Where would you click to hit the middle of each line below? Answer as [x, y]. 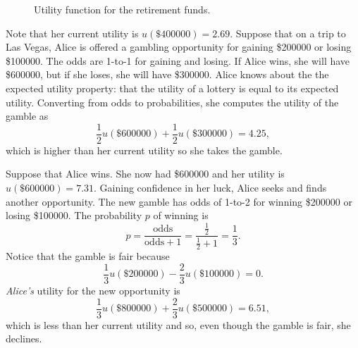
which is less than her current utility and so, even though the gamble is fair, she [178, 324]
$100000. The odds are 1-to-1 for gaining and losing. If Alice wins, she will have [178, 60]
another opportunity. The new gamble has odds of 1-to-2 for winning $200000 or [179, 201]
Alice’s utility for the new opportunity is [93, 290]
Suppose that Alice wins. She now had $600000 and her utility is [145, 174]
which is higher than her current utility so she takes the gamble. [144, 150]
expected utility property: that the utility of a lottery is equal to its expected [172, 88]
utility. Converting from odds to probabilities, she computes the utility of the [172, 102]
